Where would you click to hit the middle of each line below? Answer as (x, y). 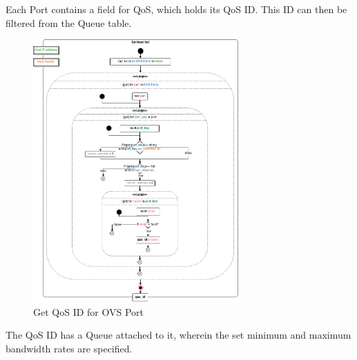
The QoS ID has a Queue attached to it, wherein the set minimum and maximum (178, 335)
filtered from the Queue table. (69, 22)
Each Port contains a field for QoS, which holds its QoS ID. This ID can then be (176, 9)
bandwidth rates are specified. (69, 349)
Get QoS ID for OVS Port (89, 311)
